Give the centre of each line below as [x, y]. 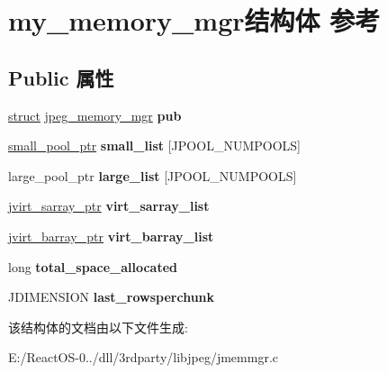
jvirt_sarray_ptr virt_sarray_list [109, 206]
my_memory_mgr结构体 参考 [194, 20]
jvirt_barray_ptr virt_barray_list [111, 236]
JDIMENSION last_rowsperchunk [112, 297]
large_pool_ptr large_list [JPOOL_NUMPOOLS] [153, 175]
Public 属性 [61, 77]
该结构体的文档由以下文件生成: [98, 327]
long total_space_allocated [93, 266]
